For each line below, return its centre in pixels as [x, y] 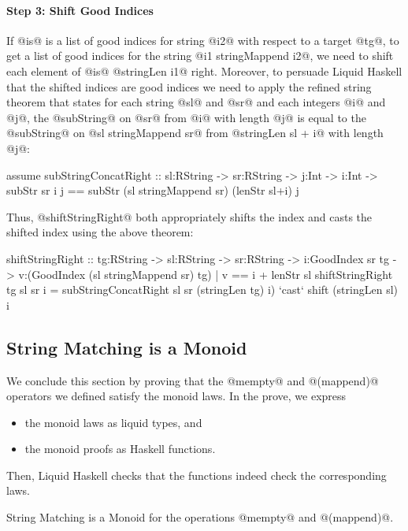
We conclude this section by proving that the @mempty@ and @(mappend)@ [193, 380]
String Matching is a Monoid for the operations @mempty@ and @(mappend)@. [200, 517]
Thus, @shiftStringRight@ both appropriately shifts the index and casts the [189, 216]
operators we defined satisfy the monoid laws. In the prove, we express [176, 396]
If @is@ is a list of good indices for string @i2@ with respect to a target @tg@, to [203, 40]
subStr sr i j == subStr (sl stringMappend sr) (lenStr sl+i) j [153, 190]
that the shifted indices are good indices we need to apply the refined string [189, 86]
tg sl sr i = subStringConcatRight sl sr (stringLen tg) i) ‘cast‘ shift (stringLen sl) [202, 290]
